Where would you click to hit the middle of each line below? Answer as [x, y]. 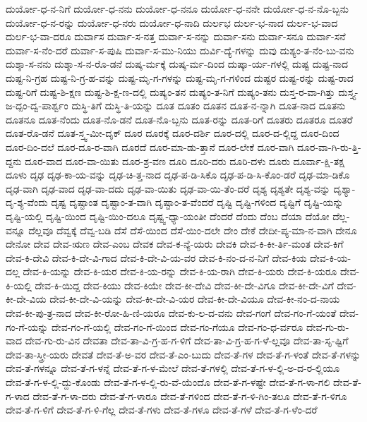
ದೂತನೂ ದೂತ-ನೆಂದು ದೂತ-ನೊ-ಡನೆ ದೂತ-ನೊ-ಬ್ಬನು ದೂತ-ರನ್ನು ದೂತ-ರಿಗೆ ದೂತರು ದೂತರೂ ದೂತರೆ [179, 119]
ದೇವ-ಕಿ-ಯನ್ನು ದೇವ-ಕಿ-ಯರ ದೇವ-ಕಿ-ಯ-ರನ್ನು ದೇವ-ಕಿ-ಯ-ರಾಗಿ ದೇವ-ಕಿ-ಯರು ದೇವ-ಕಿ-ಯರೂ [180, 271]
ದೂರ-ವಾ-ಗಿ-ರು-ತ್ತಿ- [329, 146]
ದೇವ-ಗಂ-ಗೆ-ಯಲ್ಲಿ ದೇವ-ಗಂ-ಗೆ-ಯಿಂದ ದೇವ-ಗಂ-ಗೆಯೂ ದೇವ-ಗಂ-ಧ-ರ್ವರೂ [178, 326]
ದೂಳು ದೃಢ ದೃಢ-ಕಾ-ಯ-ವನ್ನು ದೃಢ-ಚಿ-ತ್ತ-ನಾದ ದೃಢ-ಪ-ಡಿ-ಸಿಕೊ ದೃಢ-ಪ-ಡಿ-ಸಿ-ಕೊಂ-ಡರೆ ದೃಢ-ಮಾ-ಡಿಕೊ [178, 175]
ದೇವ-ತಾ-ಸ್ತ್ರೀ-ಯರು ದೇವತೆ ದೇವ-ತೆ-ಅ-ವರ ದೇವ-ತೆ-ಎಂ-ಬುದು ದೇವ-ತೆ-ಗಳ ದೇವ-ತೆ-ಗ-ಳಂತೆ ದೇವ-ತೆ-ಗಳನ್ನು [183, 354]
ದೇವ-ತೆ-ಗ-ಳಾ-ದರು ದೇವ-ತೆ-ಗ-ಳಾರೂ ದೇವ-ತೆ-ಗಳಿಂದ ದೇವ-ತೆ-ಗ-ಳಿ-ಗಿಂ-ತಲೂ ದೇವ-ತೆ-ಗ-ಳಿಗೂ [190, 396]
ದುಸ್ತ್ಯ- [348, 91]
